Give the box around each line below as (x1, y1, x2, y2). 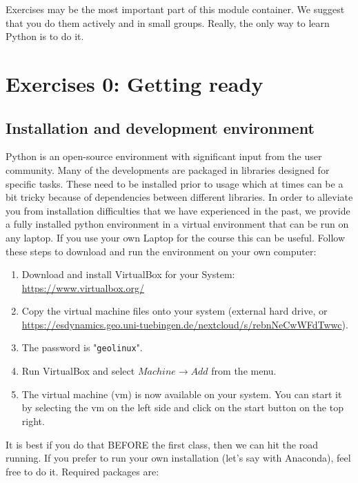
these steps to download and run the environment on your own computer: (6, 244, 317, 258)
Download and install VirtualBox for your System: (21, 267, 235, 282)
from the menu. (211, 364, 277, 378)
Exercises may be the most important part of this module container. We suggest (6, 2, 345, 16)
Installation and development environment (6, 117, 315, 138)
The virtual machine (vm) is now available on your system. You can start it (21, 386, 342, 401)
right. (21, 413, 45, 428)
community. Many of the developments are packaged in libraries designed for (6, 162, 330, 177)
